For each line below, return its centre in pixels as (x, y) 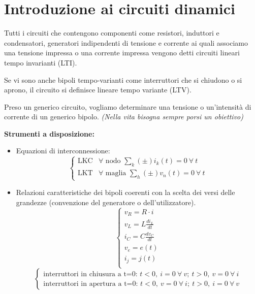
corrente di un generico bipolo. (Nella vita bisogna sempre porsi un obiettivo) (124, 117)
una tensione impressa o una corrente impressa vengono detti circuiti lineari (122, 53)
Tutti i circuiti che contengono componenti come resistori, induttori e (112, 33)
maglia (116, 173)
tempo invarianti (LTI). (41, 62)
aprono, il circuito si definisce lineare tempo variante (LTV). (98, 90)
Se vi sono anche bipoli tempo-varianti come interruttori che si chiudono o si (123, 79)
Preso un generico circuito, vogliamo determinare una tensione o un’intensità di (128, 106)
